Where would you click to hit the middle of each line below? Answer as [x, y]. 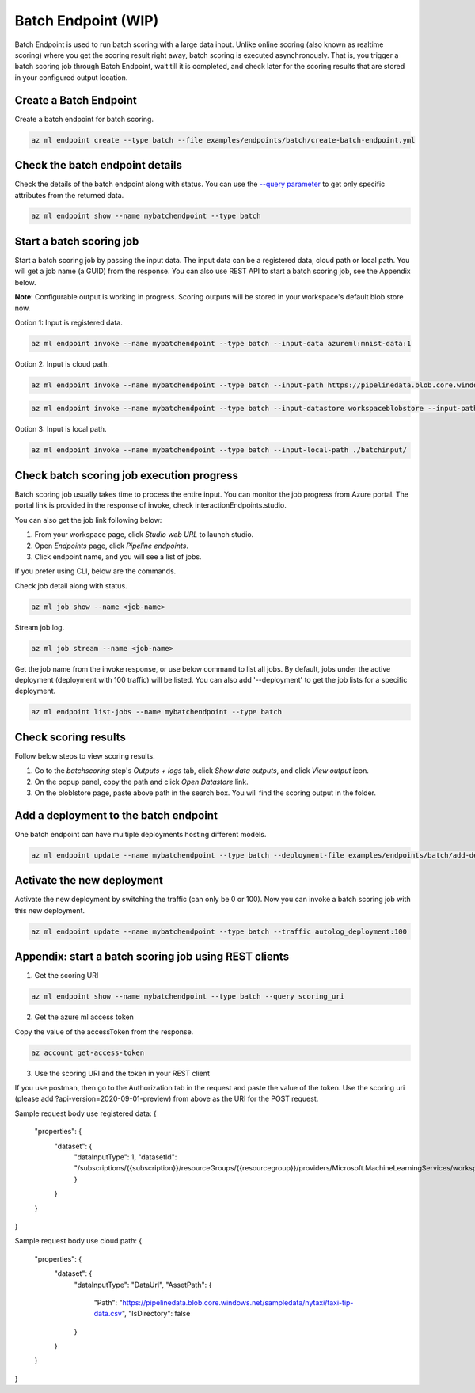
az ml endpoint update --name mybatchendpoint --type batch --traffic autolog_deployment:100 [219, 931]
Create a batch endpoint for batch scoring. [84, 119]
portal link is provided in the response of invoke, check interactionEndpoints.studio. [150, 505]
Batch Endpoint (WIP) [87, 21]
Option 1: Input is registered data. [68, 322]
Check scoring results [70, 737]
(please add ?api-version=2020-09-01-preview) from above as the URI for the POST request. [167, 1099]
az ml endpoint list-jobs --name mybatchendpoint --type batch [157, 712]
